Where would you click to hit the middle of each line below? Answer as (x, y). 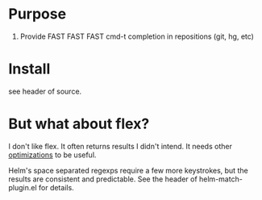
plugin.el (23, 187)
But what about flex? (79, 124)
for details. (56, 187)
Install (29, 69)
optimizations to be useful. (52, 155)
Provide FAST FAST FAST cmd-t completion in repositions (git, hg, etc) (137, 36)
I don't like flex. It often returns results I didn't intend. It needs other (120, 146)
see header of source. (45, 91)
